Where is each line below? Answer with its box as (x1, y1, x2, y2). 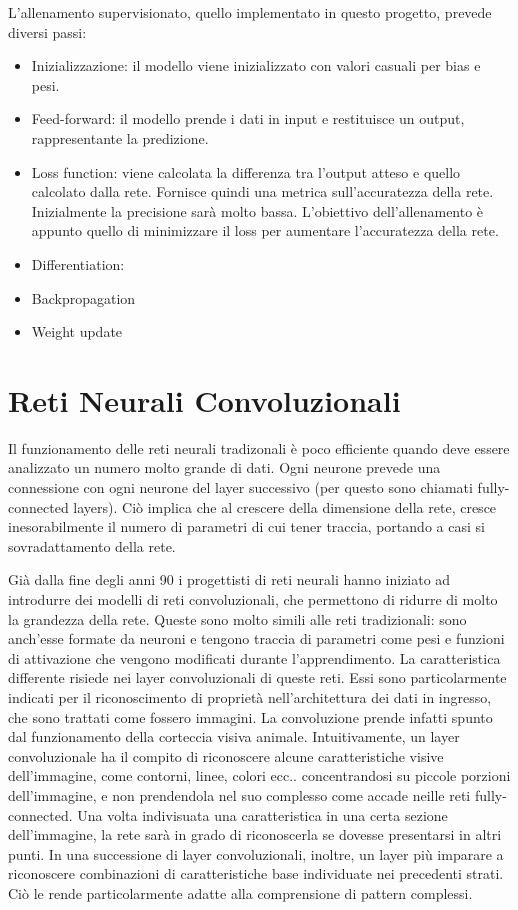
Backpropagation (31, 287, 136, 308)
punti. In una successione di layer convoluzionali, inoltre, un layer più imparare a (8, 843, 504, 864)
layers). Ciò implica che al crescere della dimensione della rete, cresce (73, 496, 497, 517)
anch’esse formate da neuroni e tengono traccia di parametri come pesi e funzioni (8, 628, 505, 649)
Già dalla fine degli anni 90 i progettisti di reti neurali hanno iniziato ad (8, 569, 451, 590)
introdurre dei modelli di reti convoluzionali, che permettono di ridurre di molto (8, 589, 498, 609)
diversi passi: (8, 21, 87, 42)
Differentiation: (31, 253, 125, 274)
